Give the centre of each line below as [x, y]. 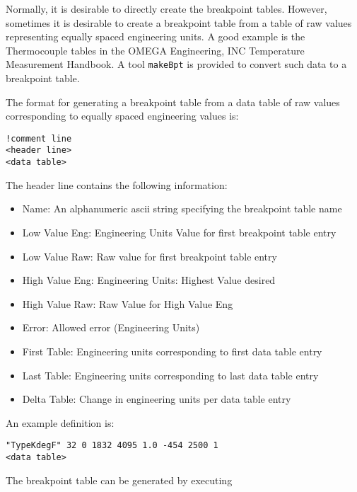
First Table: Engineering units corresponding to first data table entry [172, 351]
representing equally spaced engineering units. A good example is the [156, 36]
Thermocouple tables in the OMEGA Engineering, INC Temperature [155, 50]
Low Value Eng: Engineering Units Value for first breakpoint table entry [179, 232]
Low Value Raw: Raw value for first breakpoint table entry [150, 256]
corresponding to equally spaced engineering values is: [122, 116]
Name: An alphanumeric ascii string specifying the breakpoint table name [182, 208]
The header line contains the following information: [117, 184]
